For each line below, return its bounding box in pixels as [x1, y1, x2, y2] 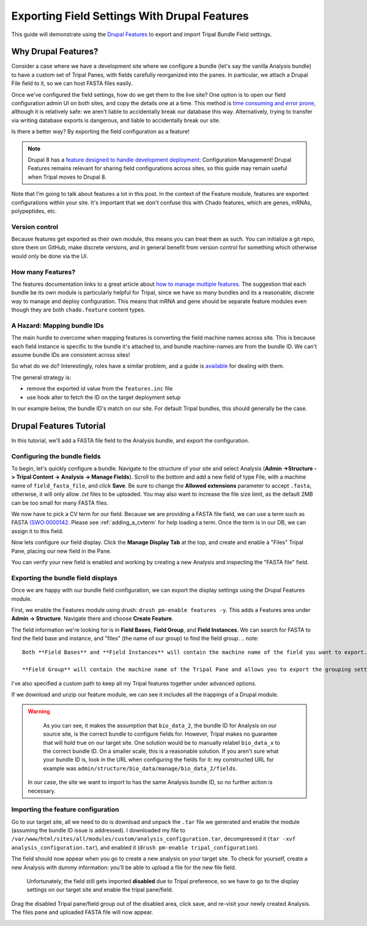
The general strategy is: [11, 373, 72, 381]
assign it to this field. [11, 527, 64, 535]
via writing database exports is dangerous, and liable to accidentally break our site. [11, 116, 221, 124]
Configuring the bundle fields [11, 452, 101, 460]
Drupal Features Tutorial [11, 420, 106, 431]
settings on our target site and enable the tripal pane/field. [26, 886, 174, 894]
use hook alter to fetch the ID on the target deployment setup [26, 394, 181, 401]
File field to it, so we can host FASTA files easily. [11, 80, 133, 87]
